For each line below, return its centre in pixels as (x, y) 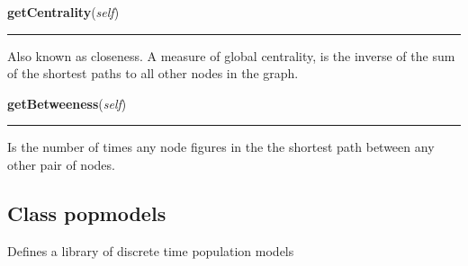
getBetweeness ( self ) (67, 103)
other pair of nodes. (61, 164)
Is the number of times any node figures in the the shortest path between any (221, 147)
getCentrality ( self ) (63, 12)
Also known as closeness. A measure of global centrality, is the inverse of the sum (231, 55)
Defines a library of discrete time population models (151, 250)
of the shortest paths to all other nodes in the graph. (153, 73)
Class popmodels (87, 213)
